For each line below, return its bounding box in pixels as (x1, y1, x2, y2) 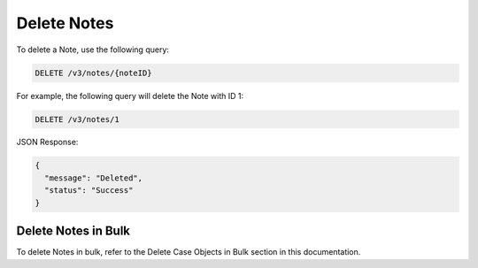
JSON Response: (16, 137, 79, 148)
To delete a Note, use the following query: (16, 44, 170, 55)
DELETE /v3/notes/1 (35, 114, 119, 124)
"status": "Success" (44, 186, 134, 195)
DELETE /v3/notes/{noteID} (35, 67, 152, 78)
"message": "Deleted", (44, 172, 143, 183)
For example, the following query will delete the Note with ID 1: (16, 90, 244, 101)
